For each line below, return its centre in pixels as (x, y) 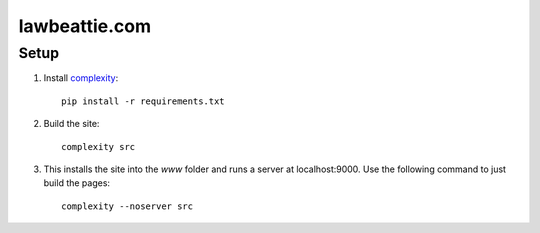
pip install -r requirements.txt (143, 101)
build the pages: (76, 183)
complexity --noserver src (127, 206)
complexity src (98, 146)
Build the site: (71, 124)
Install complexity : (81, 78)
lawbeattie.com (85, 26)
